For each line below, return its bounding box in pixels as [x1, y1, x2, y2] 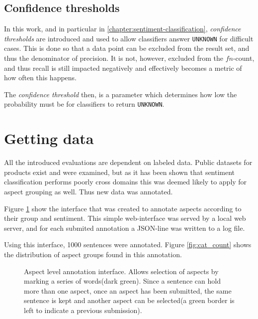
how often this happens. [4, 72, 77, 83]
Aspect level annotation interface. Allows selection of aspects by [24, 266, 219, 276]
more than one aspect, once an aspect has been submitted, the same [24, 285, 232, 296]
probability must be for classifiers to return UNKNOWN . [4, 99, 165, 109]
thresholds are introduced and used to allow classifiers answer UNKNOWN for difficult [4, 33, 254, 43]
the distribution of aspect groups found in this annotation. [4, 249, 182, 259]
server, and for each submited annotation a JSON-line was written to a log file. [4, 222, 245, 233]
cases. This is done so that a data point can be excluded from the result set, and [4, 43, 250, 53]
